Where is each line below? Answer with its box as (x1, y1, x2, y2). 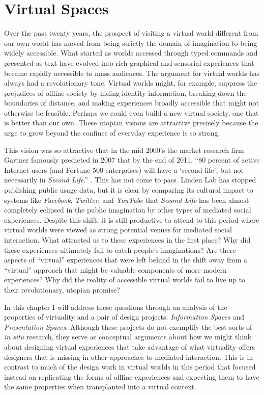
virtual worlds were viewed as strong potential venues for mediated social (4, 224, 232, 235)
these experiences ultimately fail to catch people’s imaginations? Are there (4, 244, 236, 255)
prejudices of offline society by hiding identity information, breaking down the (4, 87, 247, 98)
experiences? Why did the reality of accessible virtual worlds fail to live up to (4, 274, 246, 285)
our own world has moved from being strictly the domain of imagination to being (4, 37, 257, 48)
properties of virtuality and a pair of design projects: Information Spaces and (4, 311, 244, 322)
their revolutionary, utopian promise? (4, 284, 120, 295)
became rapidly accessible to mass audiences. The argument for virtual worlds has (4, 67, 260, 78)
